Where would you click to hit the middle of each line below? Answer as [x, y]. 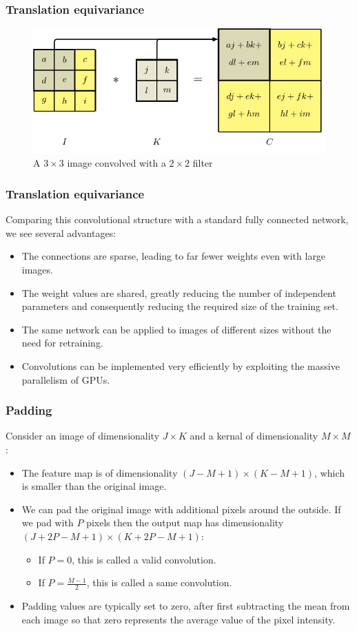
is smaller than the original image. [94, 486]
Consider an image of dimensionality [83, 436]
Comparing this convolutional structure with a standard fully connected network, [177, 219]
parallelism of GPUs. [66, 379]
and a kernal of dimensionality [254, 436]
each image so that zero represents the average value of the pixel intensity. [178, 619]
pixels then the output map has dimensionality [185, 523]
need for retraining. [62, 343]
